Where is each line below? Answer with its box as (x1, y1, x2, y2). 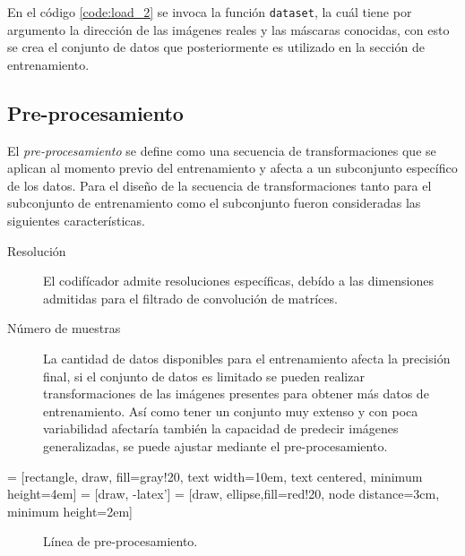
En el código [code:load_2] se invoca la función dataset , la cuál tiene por (7, 3, 412, 21)
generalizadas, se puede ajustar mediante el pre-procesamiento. (43, 436, 388, 455)
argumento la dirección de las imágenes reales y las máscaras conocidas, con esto (7, 20, 450, 38)
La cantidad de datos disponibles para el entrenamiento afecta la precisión (43, 348, 451, 367)
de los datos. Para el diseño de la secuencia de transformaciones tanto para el (7, 175, 432, 194)
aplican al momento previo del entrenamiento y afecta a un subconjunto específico (7, 158, 458, 177)
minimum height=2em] (7, 501, 133, 520)
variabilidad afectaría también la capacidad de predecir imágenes (43, 419, 399, 438)
